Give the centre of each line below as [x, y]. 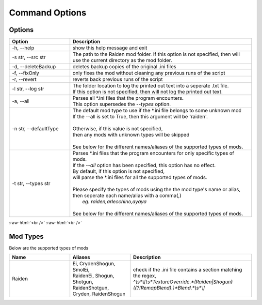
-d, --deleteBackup [34, 67]
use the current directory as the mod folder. [122, 61]
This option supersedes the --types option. [122, 104]
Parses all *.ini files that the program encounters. [128, 98]
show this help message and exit [110, 48]
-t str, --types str [31, 183]
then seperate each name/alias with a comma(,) [127, 196]
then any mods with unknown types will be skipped [131, 135]
